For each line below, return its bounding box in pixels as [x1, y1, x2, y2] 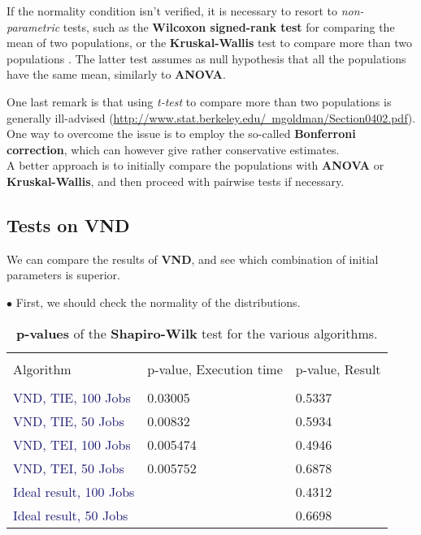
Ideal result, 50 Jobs [13, 505, 128, 524]
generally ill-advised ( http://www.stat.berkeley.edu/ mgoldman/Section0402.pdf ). [7, 109, 416, 126]
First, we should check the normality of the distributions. [15, 293, 301, 310]
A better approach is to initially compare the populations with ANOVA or [7, 157, 384, 174]
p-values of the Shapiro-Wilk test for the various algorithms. [16, 323, 378, 343]
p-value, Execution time [147, 359, 283, 378]
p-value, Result [295, 359, 381, 378]
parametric [7, 18, 60, 35]
